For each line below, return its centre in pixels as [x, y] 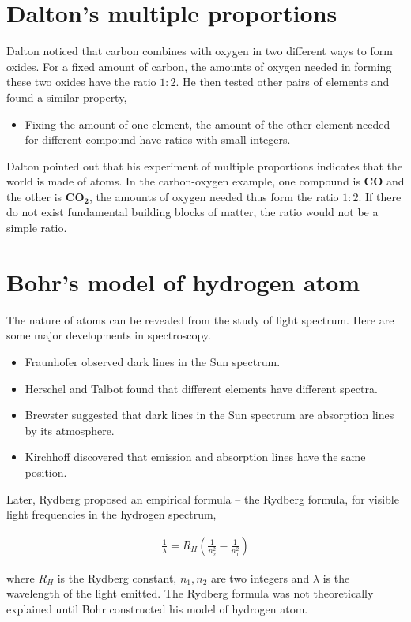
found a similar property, [67, 97]
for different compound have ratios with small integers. [158, 139]
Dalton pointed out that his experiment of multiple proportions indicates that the [205, 165]
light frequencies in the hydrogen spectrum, [111, 514]
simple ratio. [37, 228]
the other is [34, 196]
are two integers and [260, 577]
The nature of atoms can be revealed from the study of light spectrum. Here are [200, 319]
